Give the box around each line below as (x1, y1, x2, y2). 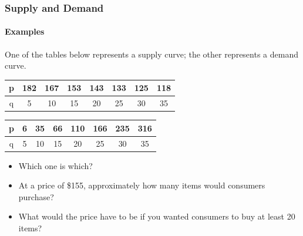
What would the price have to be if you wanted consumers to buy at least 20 (18, 210, 295, 222)
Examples (5, 25, 45, 38)
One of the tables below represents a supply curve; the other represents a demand (5, 48, 298, 60)
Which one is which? (18, 159, 93, 171)
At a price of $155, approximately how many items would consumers (18, 179, 265, 191)
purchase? (18, 190, 54, 203)
